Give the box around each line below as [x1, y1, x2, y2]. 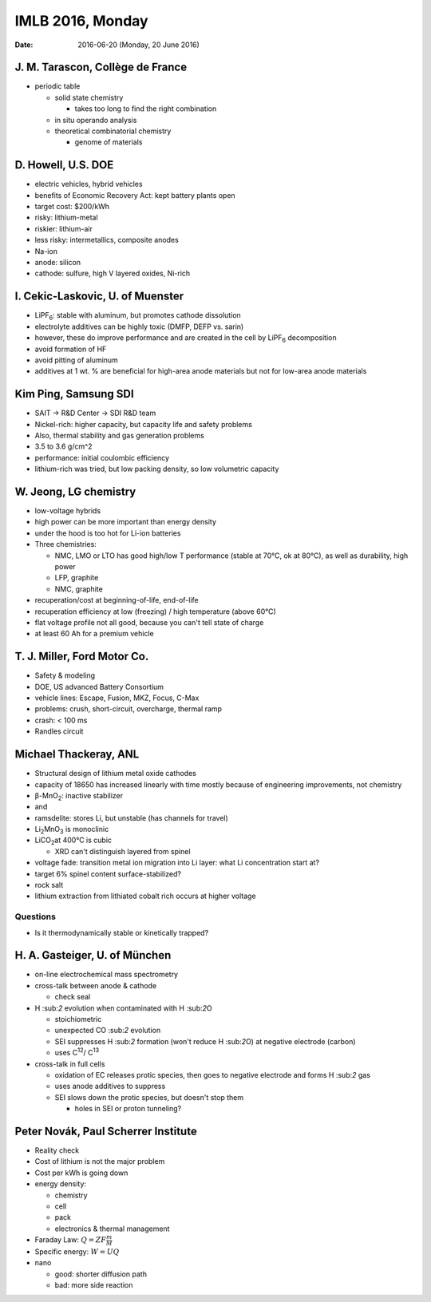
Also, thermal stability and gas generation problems [34, 430, 205, 440]
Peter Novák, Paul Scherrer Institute [14, 1124, 197, 1138]
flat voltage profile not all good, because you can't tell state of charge [34, 617, 264, 627]
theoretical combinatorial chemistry [54, 126, 172, 136]
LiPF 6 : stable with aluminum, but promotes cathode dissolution [34, 311, 241, 323]
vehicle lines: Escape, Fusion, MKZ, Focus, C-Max [34, 693, 200, 702]
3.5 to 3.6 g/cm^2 [34, 441, 93, 451]
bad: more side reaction [54, 1280, 133, 1290]
